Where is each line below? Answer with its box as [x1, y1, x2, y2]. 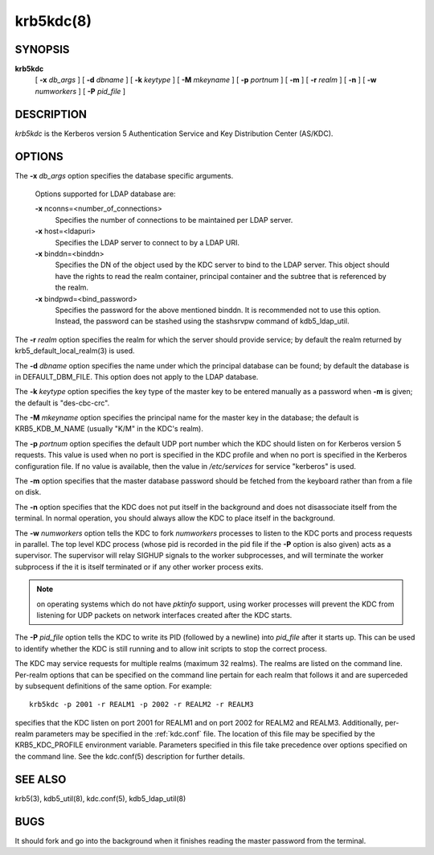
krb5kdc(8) [14, 12, 92, 30]
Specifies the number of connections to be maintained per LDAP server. [55, 215, 293, 224]
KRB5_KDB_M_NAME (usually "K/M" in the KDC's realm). [14, 424, 204, 434]
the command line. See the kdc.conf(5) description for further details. [14, 751, 245, 761]
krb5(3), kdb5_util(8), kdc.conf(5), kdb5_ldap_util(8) [14, 793, 186, 804]
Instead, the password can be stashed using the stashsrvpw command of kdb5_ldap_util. [55, 316, 350, 326]
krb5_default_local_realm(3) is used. [14, 346, 136, 356]
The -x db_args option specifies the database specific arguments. [14, 171, 234, 180]
